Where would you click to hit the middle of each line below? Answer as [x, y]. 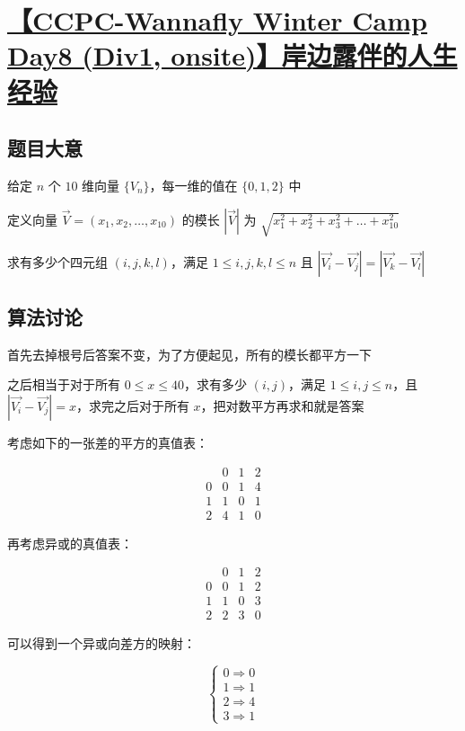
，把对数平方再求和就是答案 [282, 405]
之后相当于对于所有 [64, 384]
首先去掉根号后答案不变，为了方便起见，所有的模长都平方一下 [189, 354]
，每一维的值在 [193, 185]
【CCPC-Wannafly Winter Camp [217, 20]
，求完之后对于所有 [132, 405]
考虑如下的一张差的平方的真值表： [108, 442]
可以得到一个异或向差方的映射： [101, 643]
